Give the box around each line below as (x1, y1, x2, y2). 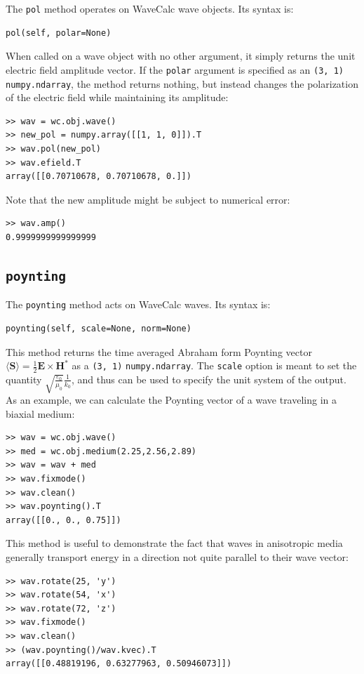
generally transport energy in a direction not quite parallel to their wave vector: (6, 549, 349, 564)
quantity (6, 371, 42, 386)
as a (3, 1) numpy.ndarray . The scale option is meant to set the (72, 358, 357, 373)
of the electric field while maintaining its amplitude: (6, 90, 229, 105)
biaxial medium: (6, 406, 75, 421)
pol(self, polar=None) (6, 27, 112, 38)
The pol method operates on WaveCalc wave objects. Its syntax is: (6, 1, 294, 15)
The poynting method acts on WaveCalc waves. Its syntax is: (6, 297, 271, 312)
